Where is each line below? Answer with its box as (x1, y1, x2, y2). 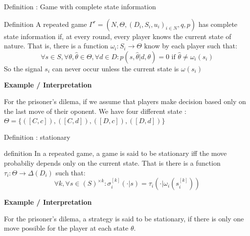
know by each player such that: (144, 41, 237, 51)
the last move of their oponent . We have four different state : (4, 106, 186, 116)
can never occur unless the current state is (52, 63, 179, 73)
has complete (198, 19, 238, 29)
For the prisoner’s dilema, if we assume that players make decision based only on (4, 96, 246, 106)
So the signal (4, 63, 43, 73)
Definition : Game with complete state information (4, 1, 156, 11)
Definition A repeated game (4, 19, 87, 29)
